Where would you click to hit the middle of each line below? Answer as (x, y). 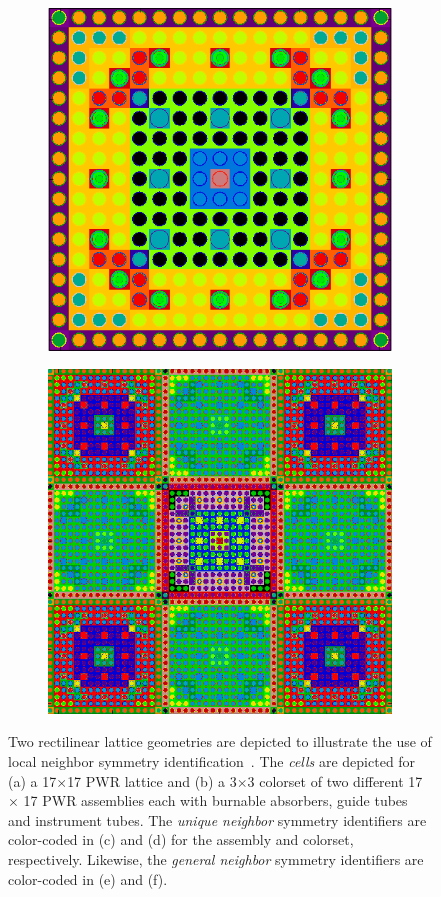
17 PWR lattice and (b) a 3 (152, 780)
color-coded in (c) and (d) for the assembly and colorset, (181, 839)
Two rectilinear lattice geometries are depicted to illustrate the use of (220, 741)
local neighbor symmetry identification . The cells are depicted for (212, 761)
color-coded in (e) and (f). (88, 878)
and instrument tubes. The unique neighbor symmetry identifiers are (217, 819)
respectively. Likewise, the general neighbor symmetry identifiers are (216, 859)
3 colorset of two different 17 (335, 780)
